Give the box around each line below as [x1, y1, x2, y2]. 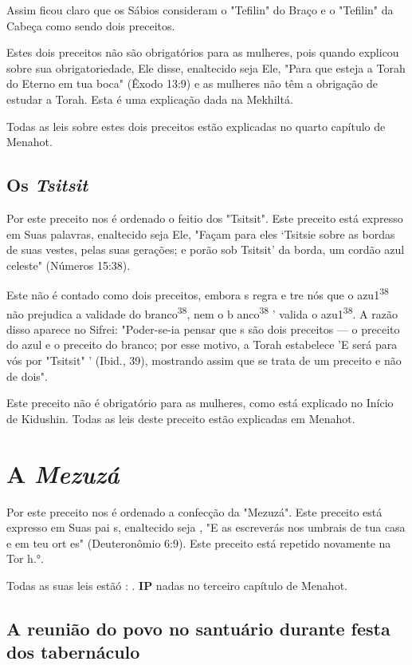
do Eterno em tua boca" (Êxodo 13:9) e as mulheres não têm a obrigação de [6, 75, 378, 92]
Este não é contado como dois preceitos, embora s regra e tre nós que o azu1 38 [6, 284, 389, 303]
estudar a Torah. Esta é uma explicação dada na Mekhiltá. [6, 90, 293, 107]
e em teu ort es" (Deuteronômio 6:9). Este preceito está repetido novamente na [6, 534, 391, 551]
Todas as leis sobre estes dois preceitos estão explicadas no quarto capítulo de [6, 117, 386, 134]
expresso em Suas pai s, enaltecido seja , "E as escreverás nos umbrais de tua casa [6, 519, 406, 536]
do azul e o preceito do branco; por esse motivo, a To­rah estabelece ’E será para [6, 336, 398, 353]
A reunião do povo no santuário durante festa [6, 616, 390, 640]
